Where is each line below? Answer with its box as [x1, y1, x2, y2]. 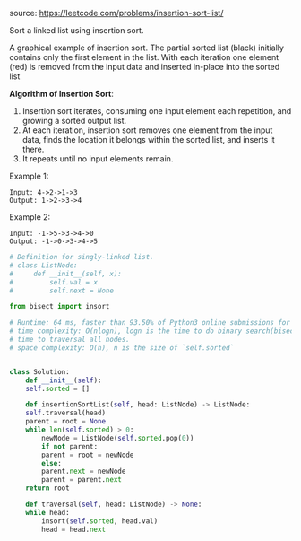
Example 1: [9, 170, 49, 181]
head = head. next [41, 525, 106, 534]
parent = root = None [25, 417, 106, 426]
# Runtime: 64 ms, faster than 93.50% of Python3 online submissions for [9, 318, 291, 327]
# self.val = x [9, 277, 99, 286]
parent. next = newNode [41, 467, 126, 476]
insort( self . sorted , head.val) [41, 516, 159, 526]
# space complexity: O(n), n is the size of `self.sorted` [9, 343, 235, 353]
